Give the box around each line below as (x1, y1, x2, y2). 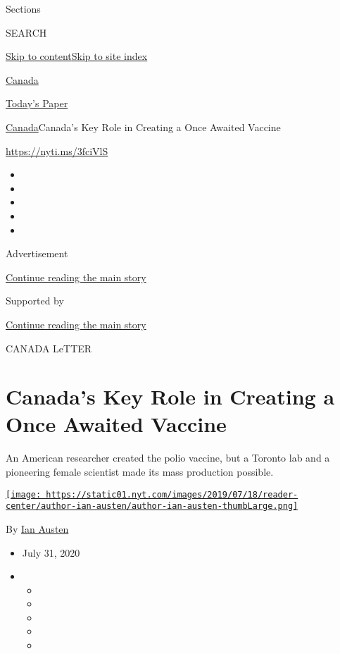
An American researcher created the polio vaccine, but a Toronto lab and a (6, 450, 330, 465)
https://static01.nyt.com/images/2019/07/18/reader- (46, 489, 298, 500)
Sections (6, 1, 41, 16)
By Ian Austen (6, 521, 69, 536)
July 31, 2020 (22, 545, 80, 560)
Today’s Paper (6, 96, 68, 111)
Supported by (6, 293, 64, 308)
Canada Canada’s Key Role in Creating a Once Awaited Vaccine (6, 119, 281, 134)
